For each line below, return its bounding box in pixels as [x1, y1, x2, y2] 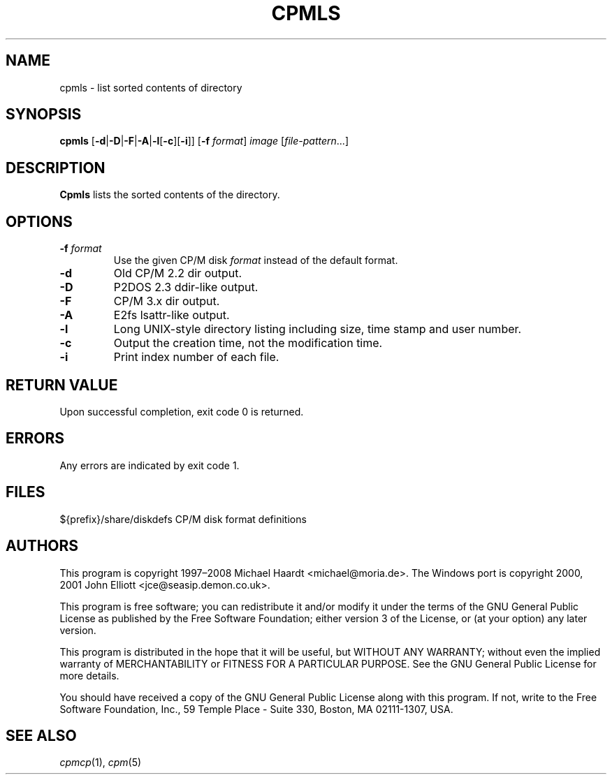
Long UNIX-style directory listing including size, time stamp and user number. [113, 322, 522, 337]
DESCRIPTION [6, 159, 105, 177]
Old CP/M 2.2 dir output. [113, 266, 242, 281]
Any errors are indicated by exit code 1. [59, 459, 240, 471]
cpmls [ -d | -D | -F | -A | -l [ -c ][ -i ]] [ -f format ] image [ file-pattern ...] [59, 135, 349, 147]
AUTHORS [6, 537, 79, 555]
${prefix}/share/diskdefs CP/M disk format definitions [59, 513, 307, 525]
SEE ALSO [6, 726, 77, 744]
